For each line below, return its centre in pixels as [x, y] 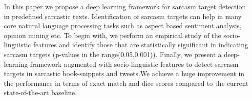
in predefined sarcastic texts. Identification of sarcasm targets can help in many [123, 16]
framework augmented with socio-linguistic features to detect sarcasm [134, 64]
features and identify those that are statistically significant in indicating [140, 45]
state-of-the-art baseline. [41, 92]
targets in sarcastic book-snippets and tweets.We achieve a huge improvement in [124, 73]
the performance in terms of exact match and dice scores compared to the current [126, 83]
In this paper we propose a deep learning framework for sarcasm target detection [125, 6]
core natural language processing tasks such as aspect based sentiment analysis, [123, 26]
